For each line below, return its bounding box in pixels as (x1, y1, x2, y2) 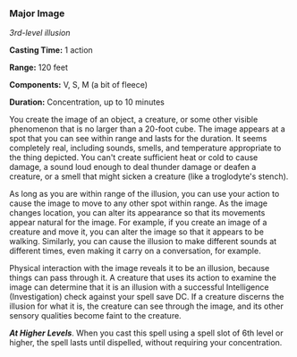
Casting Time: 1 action (9, 45, 94, 55)
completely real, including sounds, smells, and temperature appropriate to (9, 142, 282, 154)
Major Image (9, 7, 65, 20)
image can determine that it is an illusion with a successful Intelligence (9, 282, 269, 293)
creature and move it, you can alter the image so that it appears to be (9, 226, 264, 237)
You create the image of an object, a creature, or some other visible (9, 115, 259, 125)
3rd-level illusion (9, 28, 71, 38)
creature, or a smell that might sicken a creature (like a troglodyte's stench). (9, 171, 289, 182)
